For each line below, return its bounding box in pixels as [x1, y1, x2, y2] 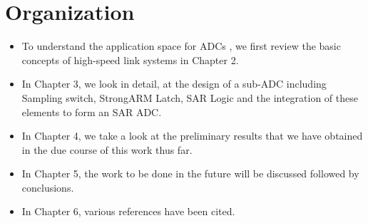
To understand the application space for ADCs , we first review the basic [21, 38, 341, 53]
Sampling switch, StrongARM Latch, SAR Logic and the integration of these [21, 90, 358, 105]
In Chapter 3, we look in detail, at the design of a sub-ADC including [21, 76, 327, 91]
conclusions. [21, 180, 74, 195]
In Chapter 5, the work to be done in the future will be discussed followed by [21, 166, 359, 181]
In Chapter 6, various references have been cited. [21, 204, 235, 219]
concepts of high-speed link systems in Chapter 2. [21, 52, 239, 67]
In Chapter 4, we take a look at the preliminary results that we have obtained [21, 128, 363, 143]
